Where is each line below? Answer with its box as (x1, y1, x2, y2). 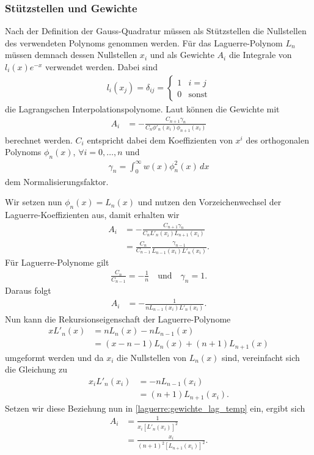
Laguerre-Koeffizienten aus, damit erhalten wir (5, 208, 180, 220)
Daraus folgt (5, 284, 51, 297)
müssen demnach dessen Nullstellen (5, 48, 137, 61)
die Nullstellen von (116, 351, 187, 363)
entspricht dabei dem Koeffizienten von (87, 133, 233, 146)
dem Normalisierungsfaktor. (5, 175, 109, 187)
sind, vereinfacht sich (222, 351, 300, 363)
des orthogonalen (246, 133, 310, 146)
